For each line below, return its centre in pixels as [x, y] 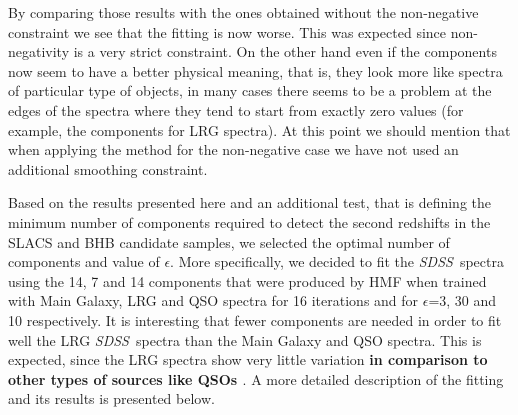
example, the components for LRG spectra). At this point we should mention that [259, 129]
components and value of [84, 261]
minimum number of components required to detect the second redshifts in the [249, 221]
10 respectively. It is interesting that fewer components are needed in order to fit [255, 319]
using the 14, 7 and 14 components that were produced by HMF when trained [247, 280]
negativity [39, 51]
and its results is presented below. [111, 398]
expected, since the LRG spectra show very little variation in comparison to [248, 359]
